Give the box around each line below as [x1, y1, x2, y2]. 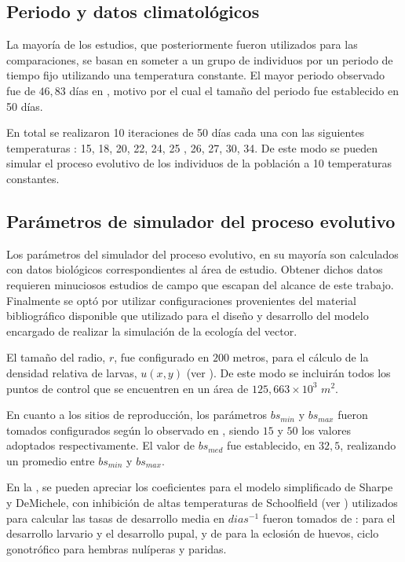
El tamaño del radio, [6, 349, 106, 365]
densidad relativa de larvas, [6, 364, 137, 380]
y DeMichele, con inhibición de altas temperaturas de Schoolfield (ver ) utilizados [6, 494, 398, 511]
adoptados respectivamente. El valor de [6, 437, 195, 454]
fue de [6, 82, 35, 98]
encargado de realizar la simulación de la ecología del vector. [6, 322, 297, 339]
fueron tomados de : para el [262, 509, 396, 526]
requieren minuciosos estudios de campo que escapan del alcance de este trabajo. [6, 276, 394, 292]
